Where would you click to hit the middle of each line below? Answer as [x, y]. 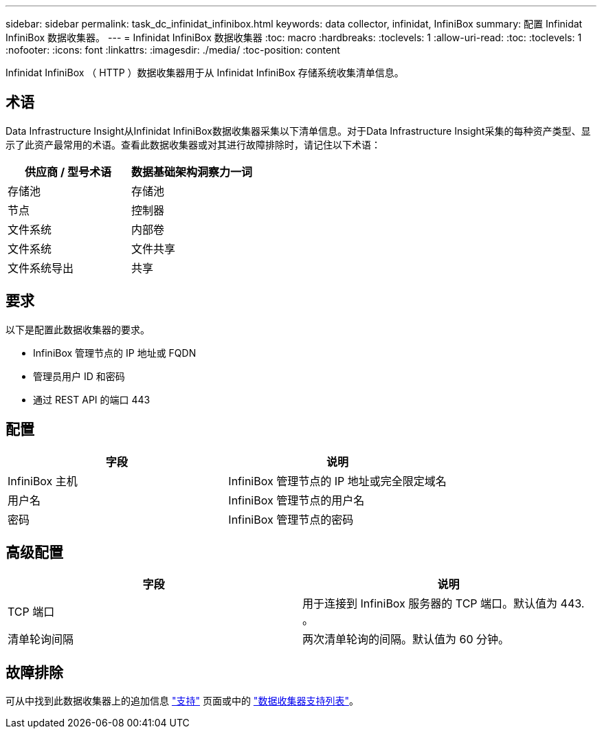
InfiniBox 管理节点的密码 [291, 519]
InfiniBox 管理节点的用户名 [297, 500]
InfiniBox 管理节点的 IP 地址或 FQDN [115, 353]
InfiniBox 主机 [43, 481]
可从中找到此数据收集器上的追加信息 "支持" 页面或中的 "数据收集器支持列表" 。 [182, 701]
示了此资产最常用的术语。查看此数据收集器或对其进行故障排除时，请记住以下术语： [193, 144]
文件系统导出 [41, 268]
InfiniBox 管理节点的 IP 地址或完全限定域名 [337, 481]
